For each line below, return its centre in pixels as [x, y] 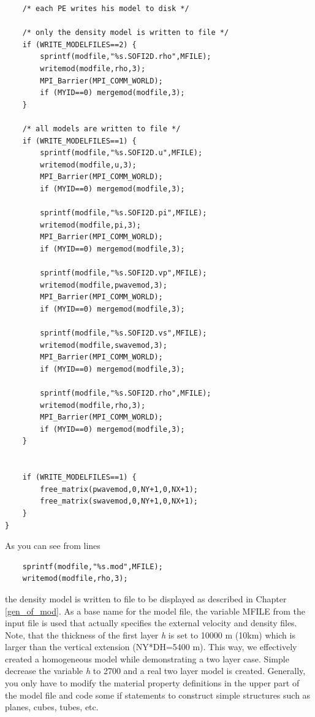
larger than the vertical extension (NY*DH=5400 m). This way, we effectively [151, 647]
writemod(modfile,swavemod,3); [104, 345]
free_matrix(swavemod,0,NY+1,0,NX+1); [119, 501]
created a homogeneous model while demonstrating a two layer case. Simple [147, 658]
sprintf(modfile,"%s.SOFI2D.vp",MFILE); [123, 273]
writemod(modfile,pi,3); [90, 225]
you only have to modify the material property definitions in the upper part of [152, 683]
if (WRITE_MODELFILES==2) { [79, 44]
